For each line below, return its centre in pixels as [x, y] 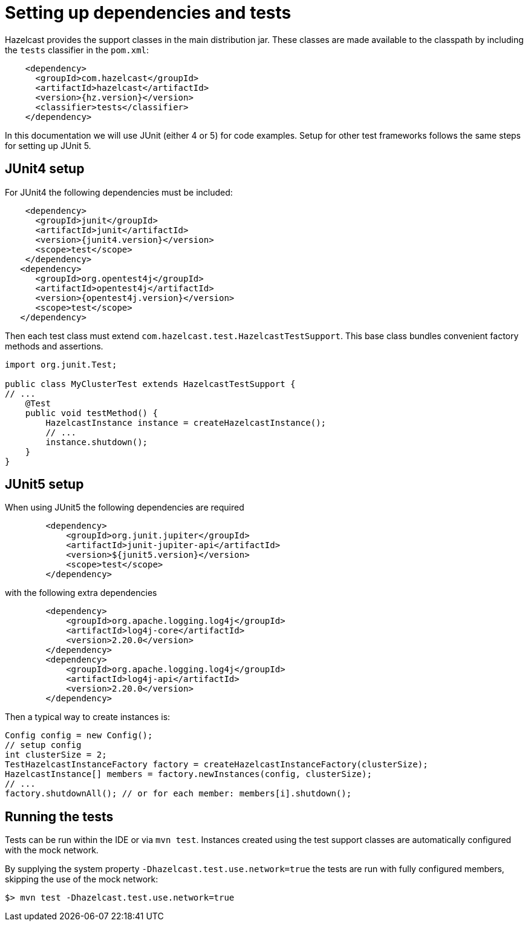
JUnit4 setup [45, 169]
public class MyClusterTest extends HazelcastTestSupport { [150, 384]
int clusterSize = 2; [56, 755]
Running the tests [59, 816]
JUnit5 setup [44, 484]
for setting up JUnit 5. [48, 145]
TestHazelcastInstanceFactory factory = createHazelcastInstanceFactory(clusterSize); [217, 765]
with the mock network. [52, 850]
